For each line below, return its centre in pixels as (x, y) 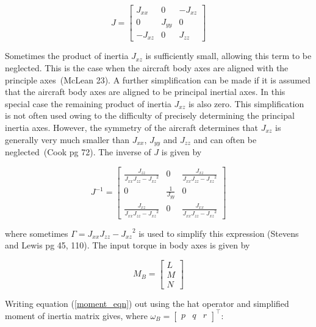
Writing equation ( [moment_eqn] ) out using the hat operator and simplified (147, 303)
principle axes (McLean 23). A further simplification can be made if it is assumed (158, 79)
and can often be (225, 139)
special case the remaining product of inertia (88, 103)
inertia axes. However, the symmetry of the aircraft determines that (131, 128)
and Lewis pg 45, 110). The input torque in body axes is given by (127, 245)
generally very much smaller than (67, 139)
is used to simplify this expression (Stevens (219, 233)
